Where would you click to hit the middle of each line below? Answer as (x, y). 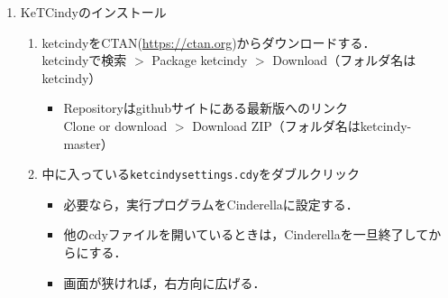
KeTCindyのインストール (93, 12)
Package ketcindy (200, 60)
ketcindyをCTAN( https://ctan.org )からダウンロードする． (209, 42)
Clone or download (115, 125)
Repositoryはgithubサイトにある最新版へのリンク (206, 108)
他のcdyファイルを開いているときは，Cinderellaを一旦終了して (246, 234)
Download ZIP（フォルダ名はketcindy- (302, 125)
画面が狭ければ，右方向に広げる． (165, 282)
